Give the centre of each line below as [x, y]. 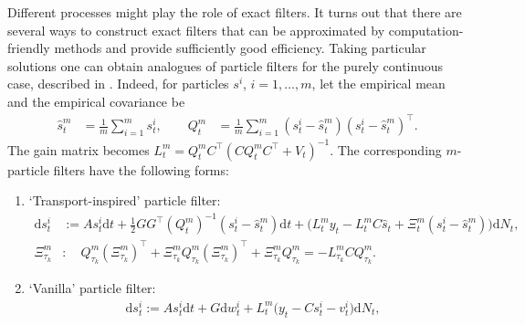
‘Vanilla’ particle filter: [92, 288]
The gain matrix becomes [79, 149]
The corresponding [389, 149]
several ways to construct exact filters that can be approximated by [196, 30]
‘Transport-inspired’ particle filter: [125, 200]
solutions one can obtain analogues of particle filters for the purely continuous [225, 65]
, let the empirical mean [378, 84]
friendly [29, 48]
